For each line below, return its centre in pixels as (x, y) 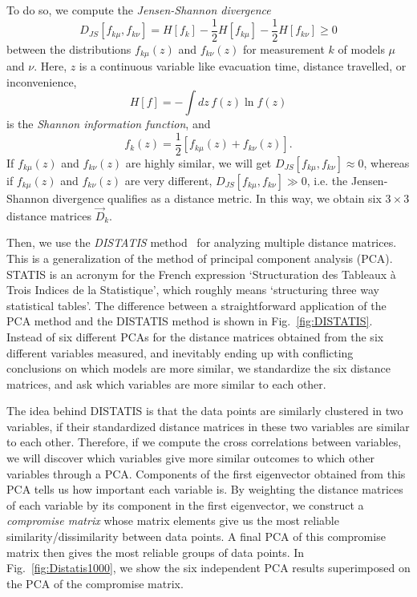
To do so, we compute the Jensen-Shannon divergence (139, 10)
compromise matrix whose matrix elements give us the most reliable (173, 520)
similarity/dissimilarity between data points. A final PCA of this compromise (196, 536)
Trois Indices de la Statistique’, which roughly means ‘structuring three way (193, 290)
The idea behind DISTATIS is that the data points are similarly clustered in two (205, 411)
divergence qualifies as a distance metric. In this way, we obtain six (217, 198)
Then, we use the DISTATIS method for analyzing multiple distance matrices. (202, 242)
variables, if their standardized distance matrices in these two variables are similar (208, 426)
